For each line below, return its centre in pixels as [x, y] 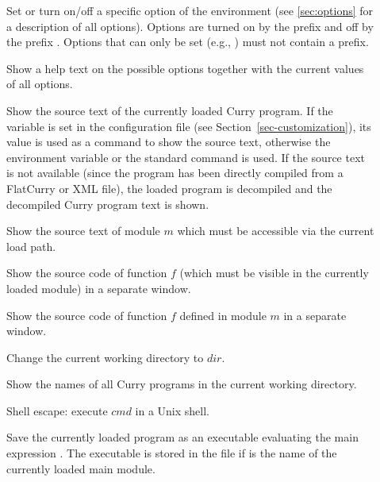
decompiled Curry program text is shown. [108, 204]
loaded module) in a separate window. [99, 288]
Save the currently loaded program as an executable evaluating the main [182, 437]
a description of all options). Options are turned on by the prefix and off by [190, 26]
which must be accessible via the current [276, 231]
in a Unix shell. [173, 410]
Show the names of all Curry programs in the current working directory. [182, 384]
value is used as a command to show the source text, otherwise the [169, 142]
